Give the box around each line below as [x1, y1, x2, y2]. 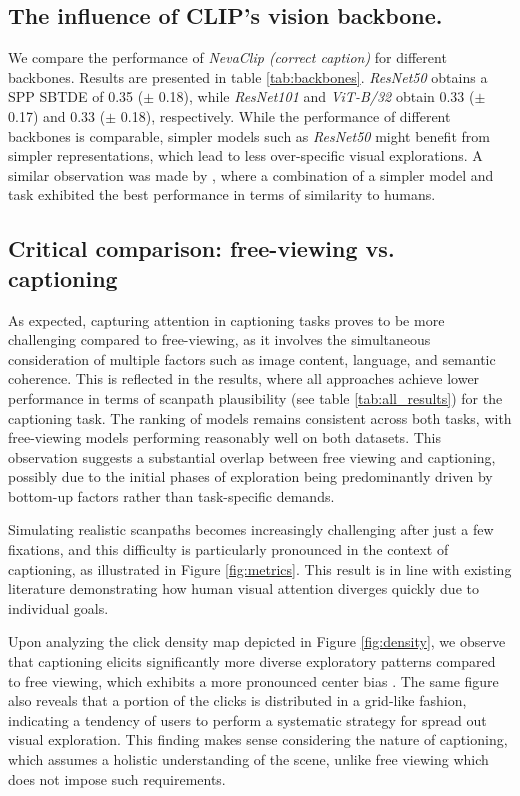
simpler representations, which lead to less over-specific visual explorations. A [8, 145, 483, 166]
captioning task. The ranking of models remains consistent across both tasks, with [8, 407, 512, 428]
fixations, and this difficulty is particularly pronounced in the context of [8, 539, 449, 560]
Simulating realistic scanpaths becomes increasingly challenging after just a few [8, 519, 494, 540]
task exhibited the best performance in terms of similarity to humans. [8, 184, 436, 205]
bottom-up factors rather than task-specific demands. [8, 485, 335, 506]
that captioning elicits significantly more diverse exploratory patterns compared [8, 651, 496, 672]
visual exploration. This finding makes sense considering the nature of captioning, [8, 729, 508, 750]
